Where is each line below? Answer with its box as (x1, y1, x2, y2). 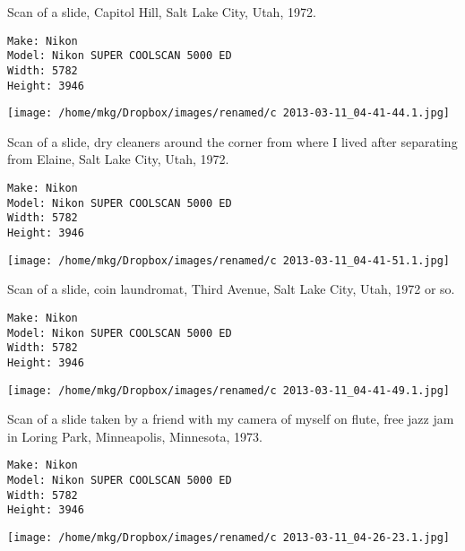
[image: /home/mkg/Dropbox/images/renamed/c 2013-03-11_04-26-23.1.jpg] (7, 531, 450, 545)
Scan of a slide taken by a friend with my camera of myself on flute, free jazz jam (7, 409, 454, 428)
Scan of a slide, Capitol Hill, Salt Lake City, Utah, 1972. (7, 3, 316, 21)
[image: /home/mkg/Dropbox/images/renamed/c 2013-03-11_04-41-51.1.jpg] (7, 254, 450, 267)
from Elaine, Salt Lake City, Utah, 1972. (7, 150, 229, 168)
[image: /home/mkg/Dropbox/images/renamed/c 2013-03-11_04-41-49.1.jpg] (7, 383, 450, 397)
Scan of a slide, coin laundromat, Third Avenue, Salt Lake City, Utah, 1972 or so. (7, 280, 455, 298)
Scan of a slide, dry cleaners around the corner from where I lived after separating (7, 132, 458, 151)
